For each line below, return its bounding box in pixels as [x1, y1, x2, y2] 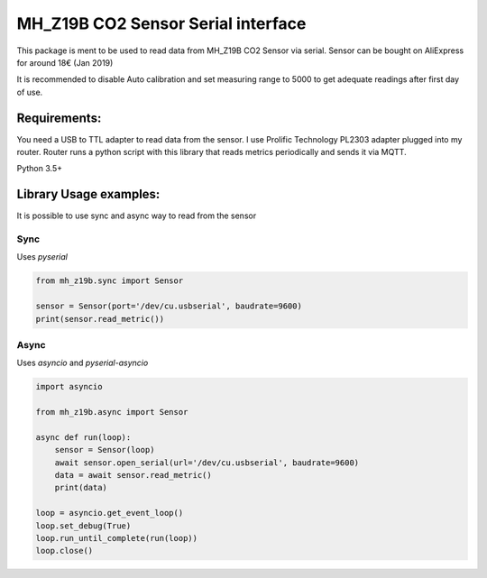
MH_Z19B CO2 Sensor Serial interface [16, 14, 307, 33]
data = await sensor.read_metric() [54, 470, 212, 481]
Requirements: [16, 110, 102, 125]
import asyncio [35, 381, 103, 392]
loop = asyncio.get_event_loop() [35, 508, 184, 518]
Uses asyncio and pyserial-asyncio [16, 357, 149, 369]
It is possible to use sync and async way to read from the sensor [16, 210, 257, 221]
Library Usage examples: [16, 187, 161, 202]
